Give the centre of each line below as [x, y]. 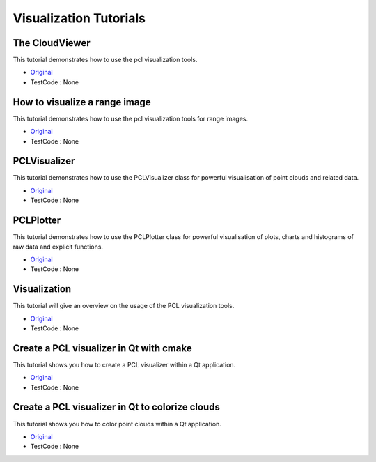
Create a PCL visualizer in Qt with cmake [102, 348]
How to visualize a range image [82, 102]
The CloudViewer [52, 43]
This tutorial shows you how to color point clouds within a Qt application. [117, 424]
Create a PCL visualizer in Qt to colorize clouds [117, 407]
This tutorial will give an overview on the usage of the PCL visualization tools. [124, 306]
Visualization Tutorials [79, 18]
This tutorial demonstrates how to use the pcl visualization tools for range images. [131, 118]
